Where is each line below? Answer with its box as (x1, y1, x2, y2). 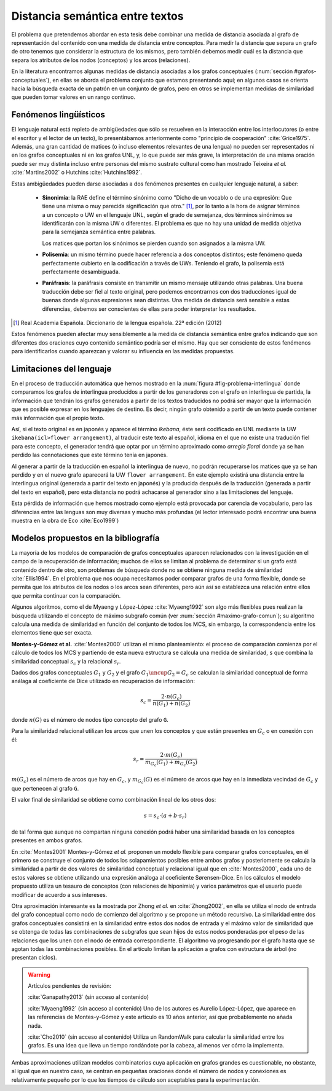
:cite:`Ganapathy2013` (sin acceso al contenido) (28, 993, 149, 1001)
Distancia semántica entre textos (11, 9, 184, 23)
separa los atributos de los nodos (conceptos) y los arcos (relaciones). (11, 56, 191, 64)
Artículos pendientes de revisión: (28, 982, 112, 990)
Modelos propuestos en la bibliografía (11, 533, 160, 543)
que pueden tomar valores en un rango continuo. (11, 93, 135, 101)
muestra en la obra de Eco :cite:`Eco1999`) (11, 517, 119, 524)
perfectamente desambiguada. (42, 268, 121, 276)
